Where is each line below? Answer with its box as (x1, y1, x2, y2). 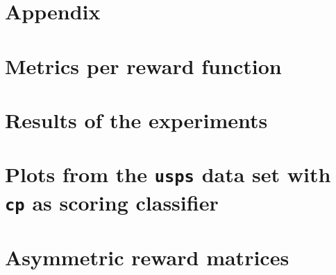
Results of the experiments (5, 105, 268, 134)
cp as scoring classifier (5, 188, 219, 216)
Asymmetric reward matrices (5, 243, 289, 272)
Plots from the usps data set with (5, 160, 331, 188)
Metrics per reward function (5, 51, 282, 80)
